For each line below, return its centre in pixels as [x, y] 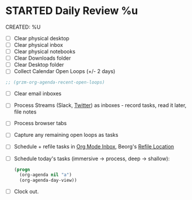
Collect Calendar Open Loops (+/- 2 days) [64, 71]
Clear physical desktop [41, 38]
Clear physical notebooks [45, 51]
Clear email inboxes [38, 94]
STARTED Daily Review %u [72, 11]
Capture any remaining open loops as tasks [66, 135]
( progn [22, 170]
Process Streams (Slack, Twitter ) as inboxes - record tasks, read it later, [100, 105]
